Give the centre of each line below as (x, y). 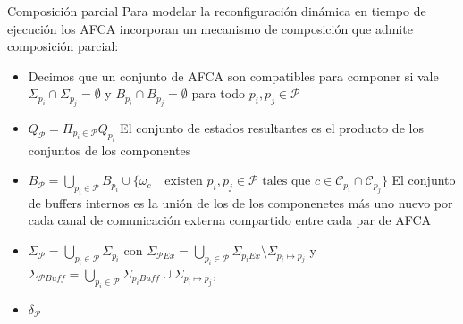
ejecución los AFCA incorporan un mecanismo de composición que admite (210, 28)
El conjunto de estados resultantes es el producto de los (272, 127)
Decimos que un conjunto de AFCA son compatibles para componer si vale (233, 75)
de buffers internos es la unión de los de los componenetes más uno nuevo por (240, 202)
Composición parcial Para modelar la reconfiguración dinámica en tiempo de (217, 11)
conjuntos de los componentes (109, 150)
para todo (218, 93)
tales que (286, 182)
